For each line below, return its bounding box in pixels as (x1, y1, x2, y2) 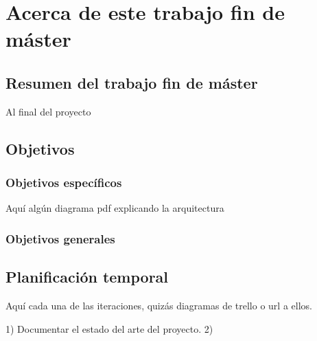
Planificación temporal (5, 266, 169, 287)
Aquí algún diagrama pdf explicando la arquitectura (5, 201, 224, 215)
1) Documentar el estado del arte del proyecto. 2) (5, 321, 213, 335)
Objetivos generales (5, 230, 115, 247)
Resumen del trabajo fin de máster (5, 71, 258, 93)
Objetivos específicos (5, 174, 122, 191)
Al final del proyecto (5, 104, 91, 118)
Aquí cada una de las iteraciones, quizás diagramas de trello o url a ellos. (5, 298, 312, 312)
